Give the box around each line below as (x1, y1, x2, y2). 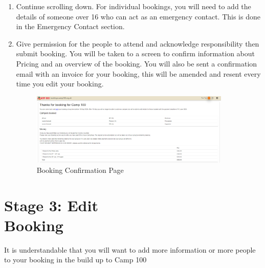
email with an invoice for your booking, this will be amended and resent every (16, 68, 261, 79)
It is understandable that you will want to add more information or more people (4, 244, 256, 255)
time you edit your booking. (16, 78, 104, 89)
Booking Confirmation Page (36, 164, 124, 175)
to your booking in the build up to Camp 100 (4, 254, 147, 265)
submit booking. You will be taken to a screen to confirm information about (16, 48, 255, 59)
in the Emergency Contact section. (16, 21, 125, 32)
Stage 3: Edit (4, 194, 98, 215)
